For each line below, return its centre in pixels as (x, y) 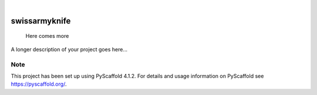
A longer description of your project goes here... (69, 49)
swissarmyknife (41, 21)
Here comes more (47, 36)
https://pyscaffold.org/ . (39, 84)
